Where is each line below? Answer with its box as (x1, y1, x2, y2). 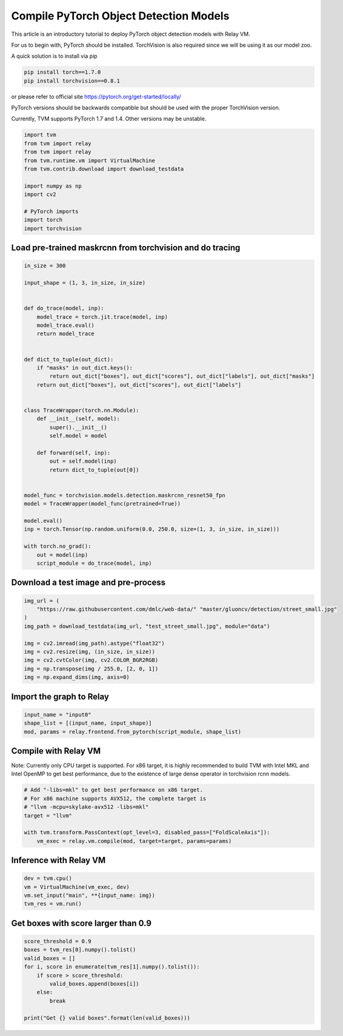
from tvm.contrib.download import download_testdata (24, 166, 184, 172)
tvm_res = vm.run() (24, 901, 82, 907)
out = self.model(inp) (49, 458, 118, 465)
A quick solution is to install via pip (11, 52, 98, 60)
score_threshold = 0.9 (24, 938, 92, 945)
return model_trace (36, 330, 95, 337)
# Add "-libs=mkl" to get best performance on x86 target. (24, 786, 203, 794)
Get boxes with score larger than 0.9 (11, 918, 152, 929)
